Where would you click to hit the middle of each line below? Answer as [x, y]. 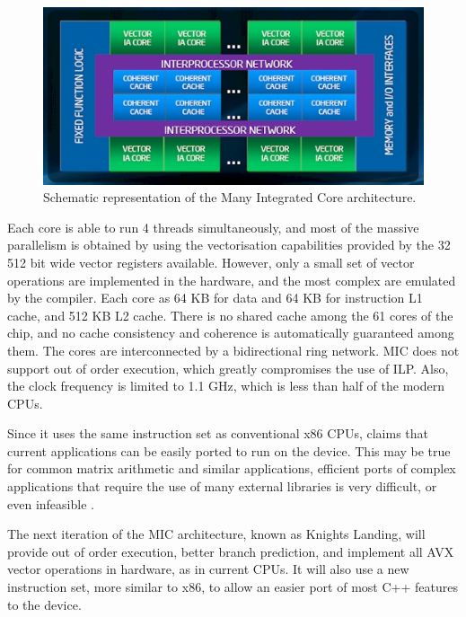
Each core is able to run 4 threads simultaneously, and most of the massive [213, 227]
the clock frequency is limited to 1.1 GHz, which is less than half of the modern [226, 386]
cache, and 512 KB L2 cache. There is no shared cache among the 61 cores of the [230, 315]
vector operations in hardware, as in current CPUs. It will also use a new [208, 569]
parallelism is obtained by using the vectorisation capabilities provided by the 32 [229, 245]
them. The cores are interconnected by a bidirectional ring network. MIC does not [233, 350]
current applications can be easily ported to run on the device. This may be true [229, 450]
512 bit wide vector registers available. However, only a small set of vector [211, 262]
